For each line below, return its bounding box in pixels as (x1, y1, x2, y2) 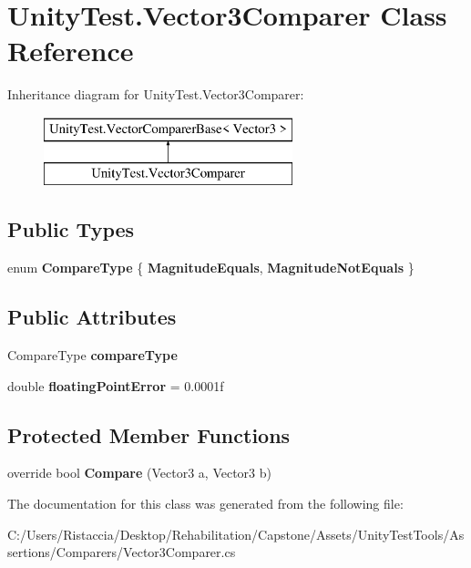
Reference (7, 32, 134, 69)
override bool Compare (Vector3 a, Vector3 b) (7, 463, 271, 482)
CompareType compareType (7, 346, 178, 365)
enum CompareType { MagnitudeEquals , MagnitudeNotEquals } (7, 258, 415, 277)
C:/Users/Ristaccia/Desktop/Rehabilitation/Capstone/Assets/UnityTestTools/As (7, 524, 465, 543)
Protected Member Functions (7, 420, 291, 449)
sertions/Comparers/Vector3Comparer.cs (7, 542, 236, 562)
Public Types (7, 215, 135, 243)
